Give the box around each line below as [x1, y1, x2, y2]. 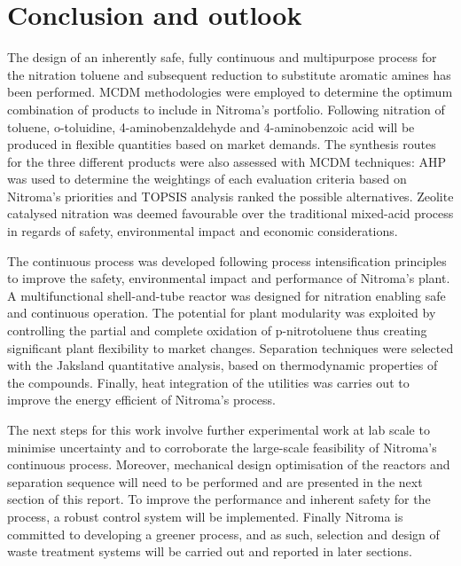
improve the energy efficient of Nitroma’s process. [7, 390, 276, 409]
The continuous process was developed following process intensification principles [7, 251, 447, 270]
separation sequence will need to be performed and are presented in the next [7, 472, 423, 491]
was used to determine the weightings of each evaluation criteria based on [7, 169, 407, 188]
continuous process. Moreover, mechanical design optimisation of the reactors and [7, 455, 450, 474]
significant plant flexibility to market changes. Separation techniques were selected [7, 338, 454, 357]
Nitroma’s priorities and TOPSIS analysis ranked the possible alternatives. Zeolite [7, 186, 454, 205]
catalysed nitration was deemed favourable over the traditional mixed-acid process [7, 204, 454, 223]
